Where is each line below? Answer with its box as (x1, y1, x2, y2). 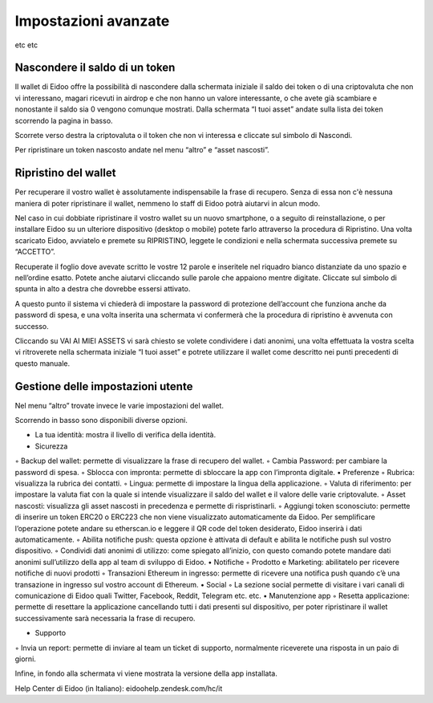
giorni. (14, 654, 36, 664)
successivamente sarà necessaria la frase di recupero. (14, 613, 196, 623)
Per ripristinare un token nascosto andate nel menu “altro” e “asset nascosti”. (14, 145, 270, 155)
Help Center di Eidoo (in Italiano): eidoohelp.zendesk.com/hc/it (14, 683, 223, 693)
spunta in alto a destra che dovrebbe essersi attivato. (14, 284, 191, 294)
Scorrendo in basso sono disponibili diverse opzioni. (14, 416, 188, 425)
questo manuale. (14, 358, 71, 368)
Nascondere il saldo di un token (14, 61, 176, 75)
